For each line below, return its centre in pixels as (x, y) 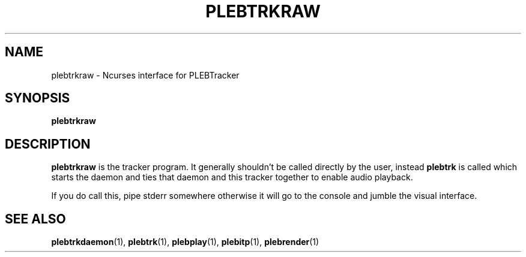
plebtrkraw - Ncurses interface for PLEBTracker (145, 75)
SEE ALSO (35, 219)
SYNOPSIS (38, 98)
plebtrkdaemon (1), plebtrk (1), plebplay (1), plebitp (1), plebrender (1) (185, 242)
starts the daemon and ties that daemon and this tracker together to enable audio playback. (232, 177)
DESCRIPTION (48, 144)
